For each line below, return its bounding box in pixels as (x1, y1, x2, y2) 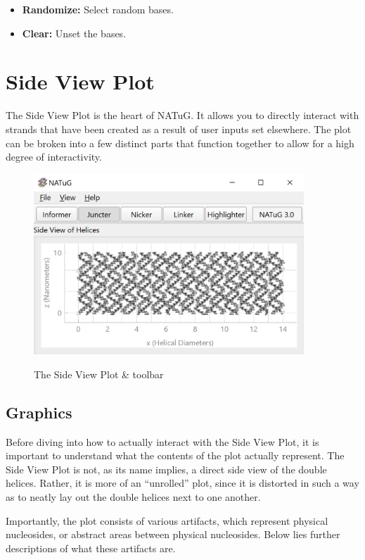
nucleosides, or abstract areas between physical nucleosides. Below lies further (6, 527, 340, 542)
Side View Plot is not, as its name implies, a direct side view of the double (6, 461, 327, 476)
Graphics (6, 401, 72, 423)
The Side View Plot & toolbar (34, 366, 164, 381)
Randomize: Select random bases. (22, 2, 174, 16)
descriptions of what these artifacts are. (6, 540, 176, 555)
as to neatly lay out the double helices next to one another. (6, 489, 261, 504)
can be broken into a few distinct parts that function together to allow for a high (6, 135, 354, 150)
